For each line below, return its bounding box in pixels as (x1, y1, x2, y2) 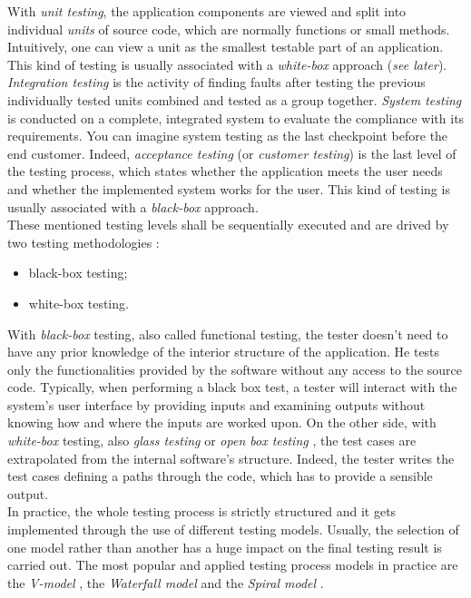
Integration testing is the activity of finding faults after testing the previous (7, 73, 426, 92)
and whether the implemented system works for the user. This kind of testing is (7, 179, 450, 198)
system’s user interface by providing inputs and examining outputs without (7, 395, 426, 414)
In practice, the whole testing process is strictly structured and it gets (7, 502, 397, 521)
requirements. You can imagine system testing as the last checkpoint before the (7, 126, 448, 145)
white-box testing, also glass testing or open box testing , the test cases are (7, 431, 417, 450)
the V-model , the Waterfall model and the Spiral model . (7, 573, 324, 592)
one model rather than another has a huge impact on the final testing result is (7, 537, 442, 556)
